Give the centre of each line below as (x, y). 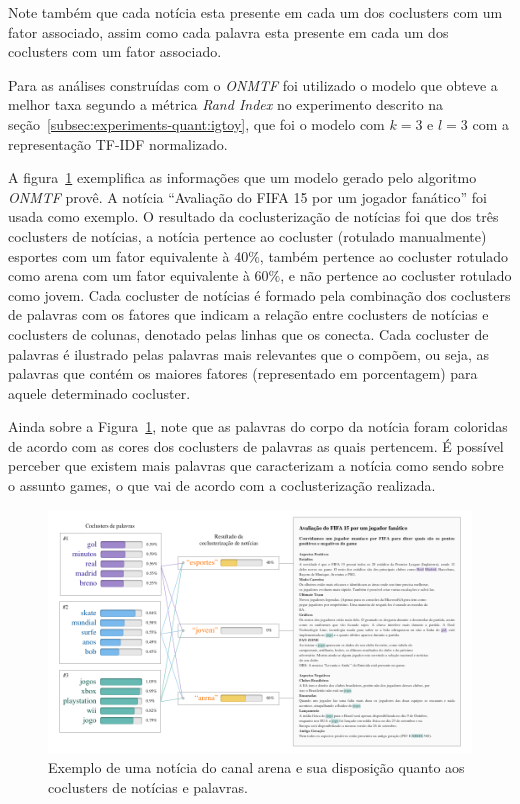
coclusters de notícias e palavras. (148, 786)
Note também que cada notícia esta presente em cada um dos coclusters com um (255, 12)
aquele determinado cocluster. (99, 392)
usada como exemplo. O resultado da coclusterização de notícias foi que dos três (253, 216)
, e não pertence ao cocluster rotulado (396, 275)
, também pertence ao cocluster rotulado (384, 255)
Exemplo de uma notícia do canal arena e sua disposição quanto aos (256, 767)
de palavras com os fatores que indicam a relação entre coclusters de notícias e (248, 314)
